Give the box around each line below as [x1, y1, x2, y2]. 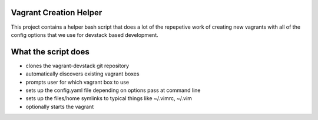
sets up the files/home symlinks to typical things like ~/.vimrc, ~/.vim [25, 95, 193, 102]
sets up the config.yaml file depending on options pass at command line [25, 87, 201, 94]
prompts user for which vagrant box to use [25, 78, 130, 85]
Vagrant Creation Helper [11, 8, 102, 18]
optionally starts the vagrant [25, 103, 94, 110]
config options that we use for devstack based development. [11, 31, 158, 38]
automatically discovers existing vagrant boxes [25, 70, 140, 77]
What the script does [11, 47, 90, 57]
